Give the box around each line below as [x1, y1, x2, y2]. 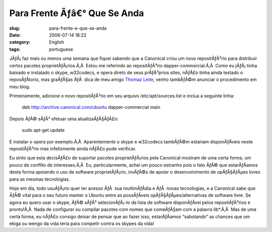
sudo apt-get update [22, 127, 65, 133]
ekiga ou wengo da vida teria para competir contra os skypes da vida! [9, 220, 155, 226]
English [49, 39, 64, 45]
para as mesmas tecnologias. [9, 176, 71, 182]
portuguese [49, 46, 73, 52]
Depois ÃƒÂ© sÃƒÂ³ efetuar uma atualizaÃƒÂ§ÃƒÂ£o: [9, 116, 119, 122]
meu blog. [9, 84, 30, 90]
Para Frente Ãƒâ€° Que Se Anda [9, 8, 145, 19]
